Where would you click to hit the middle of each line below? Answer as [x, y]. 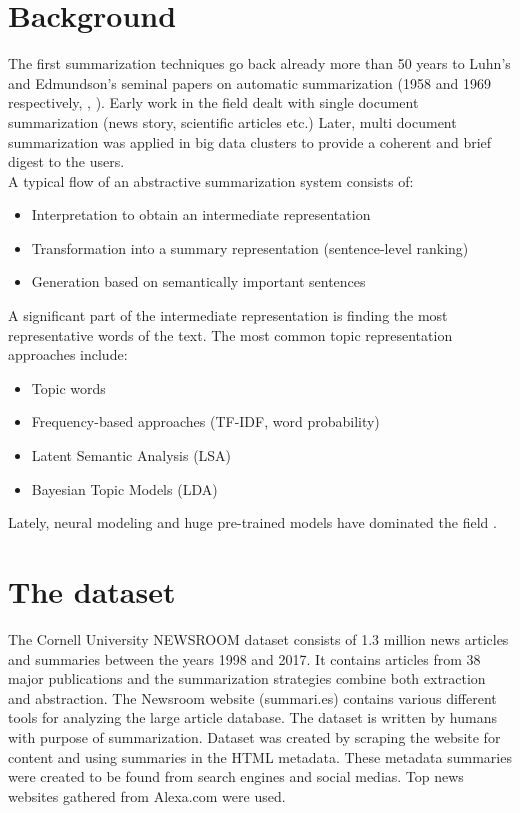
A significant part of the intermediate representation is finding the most [228, 315]
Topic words [68, 387]
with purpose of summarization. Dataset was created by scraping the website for [254, 736]
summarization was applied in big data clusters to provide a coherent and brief [250, 141]
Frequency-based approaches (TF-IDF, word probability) [205, 421]
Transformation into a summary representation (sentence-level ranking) [250, 247]
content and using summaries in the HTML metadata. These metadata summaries [260, 756]
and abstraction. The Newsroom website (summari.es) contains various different [252, 697]
